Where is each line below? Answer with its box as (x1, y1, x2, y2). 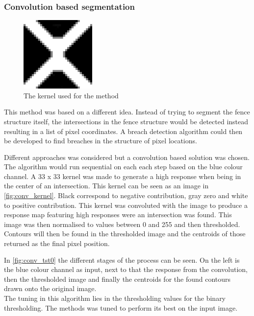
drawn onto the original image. (4, 283, 97, 293)
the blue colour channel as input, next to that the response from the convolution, (4, 264, 248, 274)
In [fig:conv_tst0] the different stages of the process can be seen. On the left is (4, 254, 240, 265)
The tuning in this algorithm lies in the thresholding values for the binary (4, 293, 226, 303)
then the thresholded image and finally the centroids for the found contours (4, 273, 231, 284)
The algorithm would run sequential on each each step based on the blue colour (4, 161, 243, 172)
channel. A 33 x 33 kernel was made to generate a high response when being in (4, 171, 241, 181)
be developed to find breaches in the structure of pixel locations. (4, 135, 197, 146)
